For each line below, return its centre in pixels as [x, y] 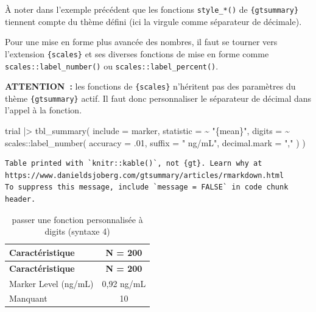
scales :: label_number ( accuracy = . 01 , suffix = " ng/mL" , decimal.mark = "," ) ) [155, 142]
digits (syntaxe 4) [77, 231]
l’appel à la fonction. [44, 110]
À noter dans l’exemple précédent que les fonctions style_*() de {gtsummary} [152, 9]
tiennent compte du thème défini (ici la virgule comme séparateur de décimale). [153, 21]
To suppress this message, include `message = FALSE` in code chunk [147, 187]
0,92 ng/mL [124, 283]
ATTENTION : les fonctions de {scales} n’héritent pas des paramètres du [150, 86]
